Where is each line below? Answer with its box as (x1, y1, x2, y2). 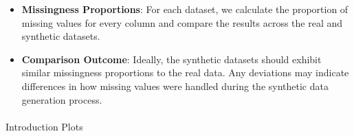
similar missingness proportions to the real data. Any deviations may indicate (21, 65, 349, 80)
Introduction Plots (5, 119, 83, 133)
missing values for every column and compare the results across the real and (21, 15, 343, 30)
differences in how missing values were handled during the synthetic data (21, 78, 329, 93)
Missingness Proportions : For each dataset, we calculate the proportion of (21, 2, 349, 16)
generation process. (21, 92, 102, 106)
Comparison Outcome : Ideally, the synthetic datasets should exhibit (21, 52, 322, 66)
